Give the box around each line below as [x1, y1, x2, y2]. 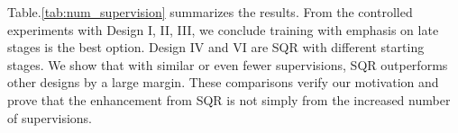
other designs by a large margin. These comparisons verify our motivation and [7, 73, 439, 92]
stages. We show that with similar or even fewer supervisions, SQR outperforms [7, 55, 448, 74]
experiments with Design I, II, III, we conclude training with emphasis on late [7, 20, 439, 39]
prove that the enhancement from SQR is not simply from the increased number [7, 90, 451, 109]
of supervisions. [7, 108, 93, 127]
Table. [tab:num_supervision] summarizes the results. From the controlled [7, 3, 413, 21]
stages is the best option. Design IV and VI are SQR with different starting [7, 38, 425, 57]
